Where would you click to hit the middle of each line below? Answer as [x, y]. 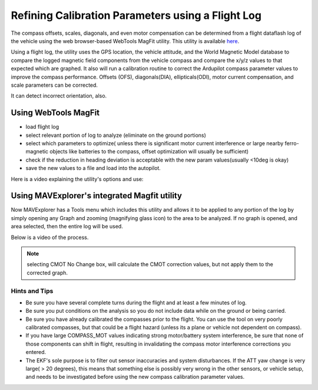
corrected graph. [47, 273]
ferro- [292, 143]
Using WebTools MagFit [55, 113]
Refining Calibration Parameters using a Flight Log [136, 15]
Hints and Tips [32, 291]
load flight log [42, 127]
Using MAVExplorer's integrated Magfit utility [97, 196]
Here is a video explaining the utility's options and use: [77, 179]
